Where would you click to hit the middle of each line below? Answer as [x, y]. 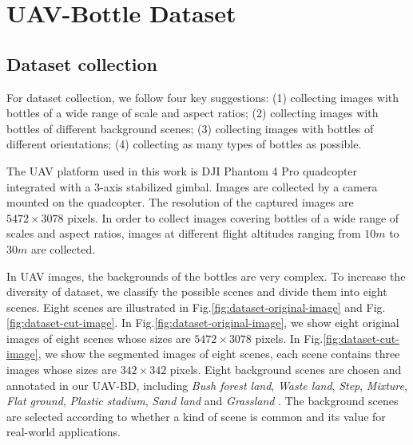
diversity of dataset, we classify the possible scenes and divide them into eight [197, 291]
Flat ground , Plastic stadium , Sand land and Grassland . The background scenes [203, 401]
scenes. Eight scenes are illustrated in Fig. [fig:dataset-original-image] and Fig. [196, 307]
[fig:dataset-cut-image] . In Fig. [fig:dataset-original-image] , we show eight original [203, 323]
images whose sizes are [62, 370]
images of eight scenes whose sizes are [99, 338]
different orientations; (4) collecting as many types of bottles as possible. [184, 144]
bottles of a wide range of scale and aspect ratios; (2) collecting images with [193, 113]
